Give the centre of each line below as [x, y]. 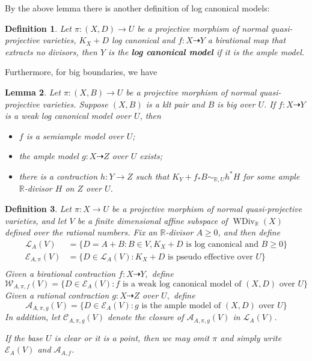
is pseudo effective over [210, 257]
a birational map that [247, 40]
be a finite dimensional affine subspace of [152, 220]
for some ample [271, 176]
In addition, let [32, 317]
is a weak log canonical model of [182, 284]
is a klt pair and [175, 104]
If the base [24, 337]
